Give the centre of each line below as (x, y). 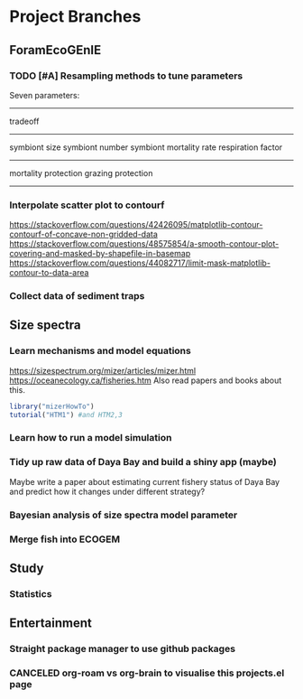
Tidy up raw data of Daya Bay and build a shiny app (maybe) (143, 462)
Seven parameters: (45, 95)
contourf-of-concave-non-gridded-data (83, 234)
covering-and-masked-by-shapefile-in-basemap (100, 254)
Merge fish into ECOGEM (64, 539)
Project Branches (75, 17)
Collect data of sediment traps (77, 296)
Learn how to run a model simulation (91, 438)
